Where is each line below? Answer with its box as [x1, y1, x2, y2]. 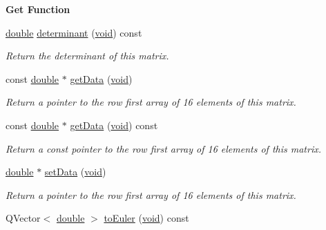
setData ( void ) [44, 164, 106, 179]
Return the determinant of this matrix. [6, 48, 169, 63]
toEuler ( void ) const [104, 211, 189, 225]
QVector [6, 211, 41, 225]
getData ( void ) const [70, 117, 158, 132]
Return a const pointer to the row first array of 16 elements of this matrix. [6, 141, 322, 155]
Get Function [6, 2, 70, 16]
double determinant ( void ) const [6, 25, 142, 39]
